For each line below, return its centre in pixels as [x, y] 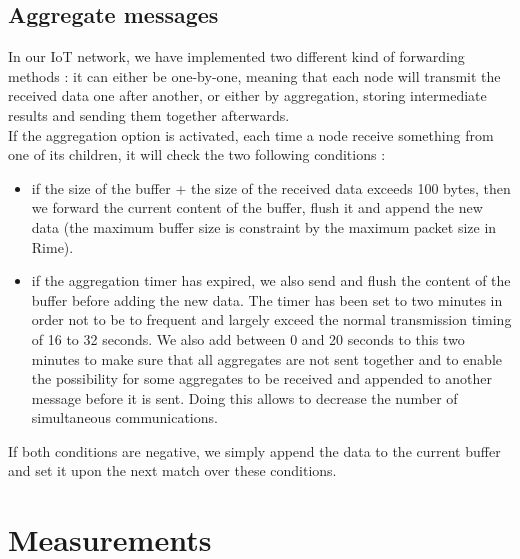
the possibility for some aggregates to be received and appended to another [261, 378]
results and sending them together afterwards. [149, 114]
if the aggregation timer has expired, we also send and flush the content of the [271, 280]
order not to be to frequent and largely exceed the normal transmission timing [271, 319]
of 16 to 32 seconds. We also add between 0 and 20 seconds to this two [248, 338]
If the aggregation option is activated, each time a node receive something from [251, 134]
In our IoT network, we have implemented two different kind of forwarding [236, 56]
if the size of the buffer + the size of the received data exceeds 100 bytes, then [271, 187]
